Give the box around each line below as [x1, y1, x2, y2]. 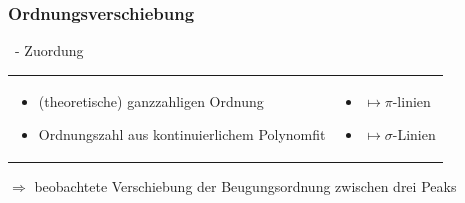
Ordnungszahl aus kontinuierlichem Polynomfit [38, 124, 326, 145]
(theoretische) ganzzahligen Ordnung [38, 90, 264, 111]
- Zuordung [14, 40, 84, 61]
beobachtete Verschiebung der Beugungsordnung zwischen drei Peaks [34, 176, 457, 197]
